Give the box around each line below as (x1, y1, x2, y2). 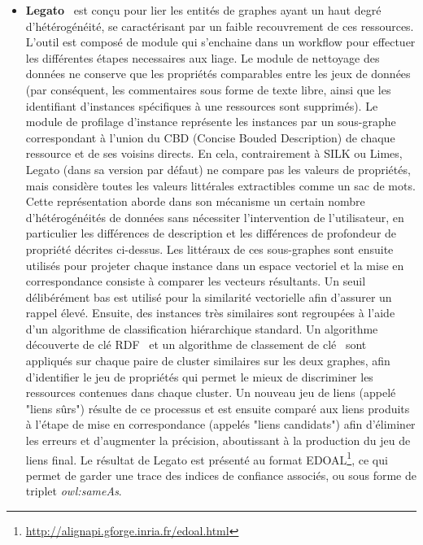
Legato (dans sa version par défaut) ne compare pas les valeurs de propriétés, (25, 160, 411, 177)
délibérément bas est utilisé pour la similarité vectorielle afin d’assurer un (25, 288, 392, 305)
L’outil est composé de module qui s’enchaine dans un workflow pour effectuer (25, 33, 416, 50)
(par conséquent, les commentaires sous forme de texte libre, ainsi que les (25, 81, 391, 98)
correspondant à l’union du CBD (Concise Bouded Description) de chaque (25, 129, 395, 146)
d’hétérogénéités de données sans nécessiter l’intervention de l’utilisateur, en (25, 208, 404, 225)
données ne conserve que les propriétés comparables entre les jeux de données (25, 65, 411, 82)
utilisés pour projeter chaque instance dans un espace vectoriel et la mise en (25, 256, 404, 273)
